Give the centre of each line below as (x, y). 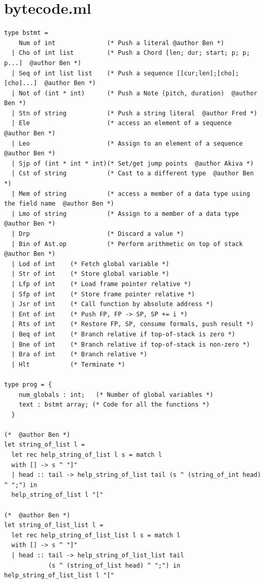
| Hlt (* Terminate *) (68, 364)
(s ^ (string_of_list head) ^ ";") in (114, 565)
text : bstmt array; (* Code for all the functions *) (114, 405)
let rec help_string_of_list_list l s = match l (96, 535)
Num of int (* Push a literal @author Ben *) (121, 43)
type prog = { (28, 384)
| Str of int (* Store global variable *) (90, 274)
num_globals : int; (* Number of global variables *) (116, 395)
